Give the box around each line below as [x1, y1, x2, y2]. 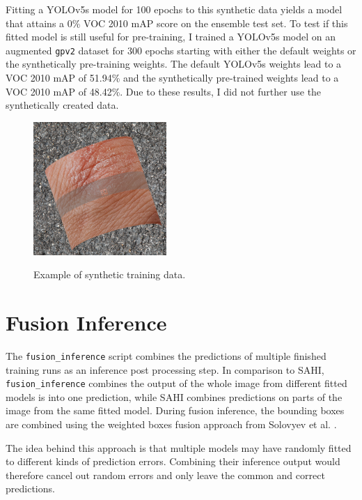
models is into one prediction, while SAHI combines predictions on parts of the [6, 389, 343, 404]
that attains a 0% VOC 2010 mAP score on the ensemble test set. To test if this [6, 15, 348, 30]
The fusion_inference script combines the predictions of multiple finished [6, 348, 326, 363]
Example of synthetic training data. [33, 267, 186, 282]
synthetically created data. [6, 98, 119, 112]
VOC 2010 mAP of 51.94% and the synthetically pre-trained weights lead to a [6, 70, 339, 85]
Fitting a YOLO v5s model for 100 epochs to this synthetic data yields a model [6, 2, 343, 16]
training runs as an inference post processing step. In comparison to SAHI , [6, 362, 324, 377]
